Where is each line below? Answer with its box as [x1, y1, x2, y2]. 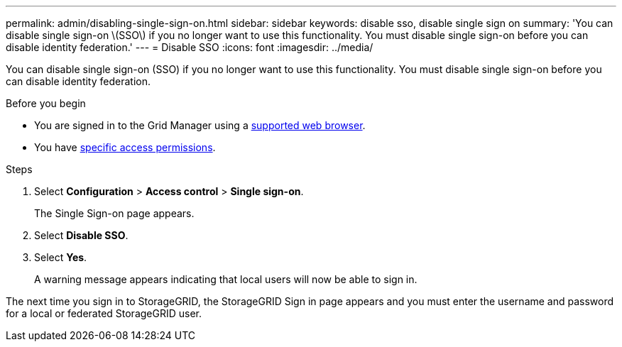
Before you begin [6, 97, 86, 109]
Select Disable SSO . [34, 229, 129, 241]
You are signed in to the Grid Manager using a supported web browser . [34, 119, 366, 131]
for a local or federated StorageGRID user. [6, 307, 202, 319]
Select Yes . [34, 251, 87, 263]
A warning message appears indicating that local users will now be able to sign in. [34, 273, 418, 285]
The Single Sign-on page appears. [34, 207, 195, 219]
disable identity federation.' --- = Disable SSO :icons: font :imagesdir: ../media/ [6, 41, 373, 53]
